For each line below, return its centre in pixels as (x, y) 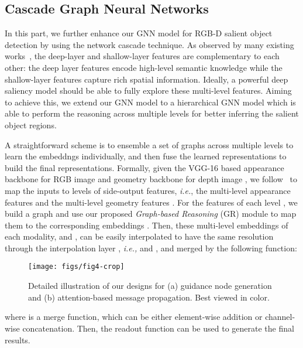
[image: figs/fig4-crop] (76, 267)
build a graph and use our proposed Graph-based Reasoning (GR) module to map (151, 214)
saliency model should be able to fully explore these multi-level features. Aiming (148, 91)
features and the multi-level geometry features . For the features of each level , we (151, 202)
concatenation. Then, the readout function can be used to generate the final (158, 328)
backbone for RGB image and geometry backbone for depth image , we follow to (151, 179)
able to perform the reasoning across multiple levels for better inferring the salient (152, 113)
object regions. (31, 124)
